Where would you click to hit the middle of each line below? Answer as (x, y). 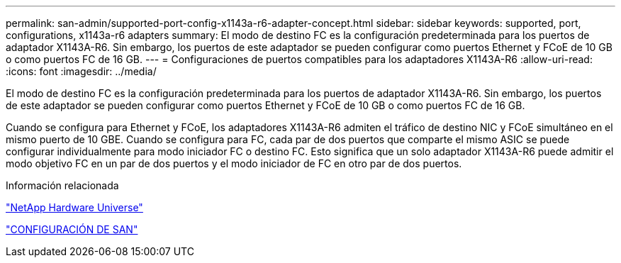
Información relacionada (62, 185)
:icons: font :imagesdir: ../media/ (81, 71)
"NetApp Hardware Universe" (74, 207)
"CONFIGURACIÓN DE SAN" (72, 229)
